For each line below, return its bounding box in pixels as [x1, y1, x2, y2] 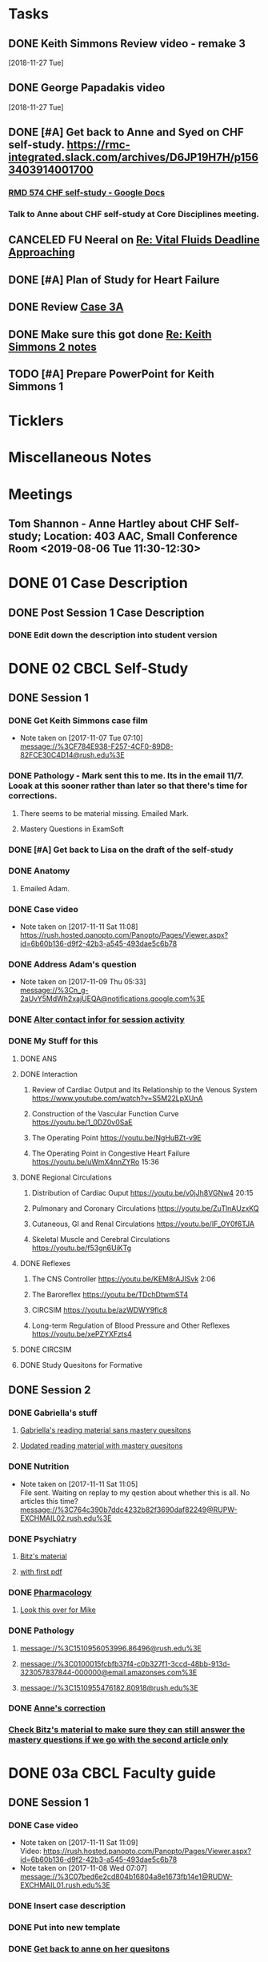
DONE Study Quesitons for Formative [19, 1360, 142, 1369]
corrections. [8, 790, 58, 802]
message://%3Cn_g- [19, 986, 90, 995]
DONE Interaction [19, 1069, 78, 1079]
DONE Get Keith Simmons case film [8, 714, 148, 726]
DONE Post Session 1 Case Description [8, 605, 205, 619]
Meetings [8, 485, 74, 503]
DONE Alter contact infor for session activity [8, 1014, 186, 1025]
